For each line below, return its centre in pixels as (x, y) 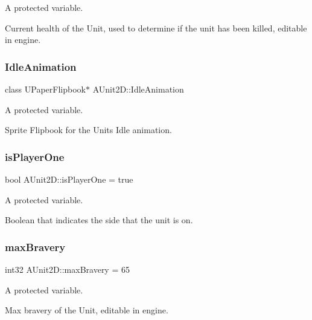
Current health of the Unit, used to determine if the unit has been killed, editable (156, 28)
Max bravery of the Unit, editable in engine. (87, 310)
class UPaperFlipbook (45, 89)
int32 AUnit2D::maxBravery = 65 (67, 269)
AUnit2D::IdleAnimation (138, 89)
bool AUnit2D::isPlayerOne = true (69, 179)
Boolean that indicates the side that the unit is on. (99, 220)
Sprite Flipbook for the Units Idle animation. (88, 130)
